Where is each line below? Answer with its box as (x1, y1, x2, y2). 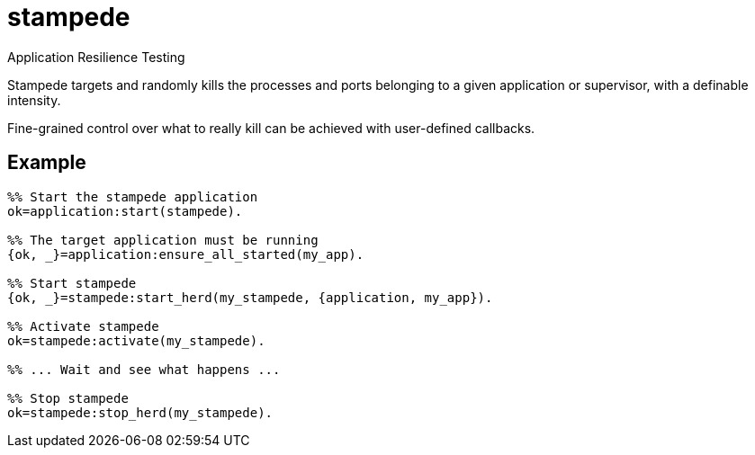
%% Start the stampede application (7, 189, 258, 204)
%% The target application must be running (7, 232, 319, 247)
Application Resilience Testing (7, 49, 185, 65)
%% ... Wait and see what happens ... (7, 361, 281, 377)
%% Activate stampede (7, 318, 159, 334)
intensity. (7, 92, 61, 108)
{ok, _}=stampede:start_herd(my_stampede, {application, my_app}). (7, 290, 493, 305)
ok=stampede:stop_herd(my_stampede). (7, 405, 274, 420)
